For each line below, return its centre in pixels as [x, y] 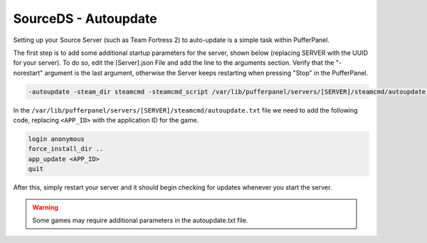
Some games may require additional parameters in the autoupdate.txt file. [140, 220]
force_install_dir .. [66, 149]
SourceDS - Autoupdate [85, 19]
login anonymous [57, 139]
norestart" [28, 73]
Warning [45, 207]
